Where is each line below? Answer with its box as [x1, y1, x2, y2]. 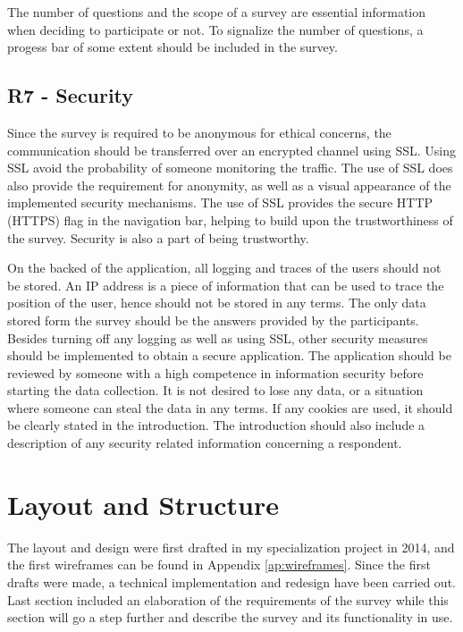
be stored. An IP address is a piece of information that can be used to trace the [7, 275, 444, 294]
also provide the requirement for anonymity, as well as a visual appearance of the [7, 175, 451, 194]
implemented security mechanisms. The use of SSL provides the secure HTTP [7, 193, 434, 212]
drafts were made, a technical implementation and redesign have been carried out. [7, 572, 456, 591]
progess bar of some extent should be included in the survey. [7, 38, 338, 56]
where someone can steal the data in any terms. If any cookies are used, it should [7, 398, 453, 417]
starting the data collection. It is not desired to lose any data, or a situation [7, 381, 424, 400]
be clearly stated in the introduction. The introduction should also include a [7, 416, 425, 434]
